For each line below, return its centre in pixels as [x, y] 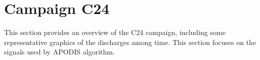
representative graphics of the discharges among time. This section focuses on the [130, 42]
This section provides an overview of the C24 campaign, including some [115, 32]
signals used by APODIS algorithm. [59, 52]
